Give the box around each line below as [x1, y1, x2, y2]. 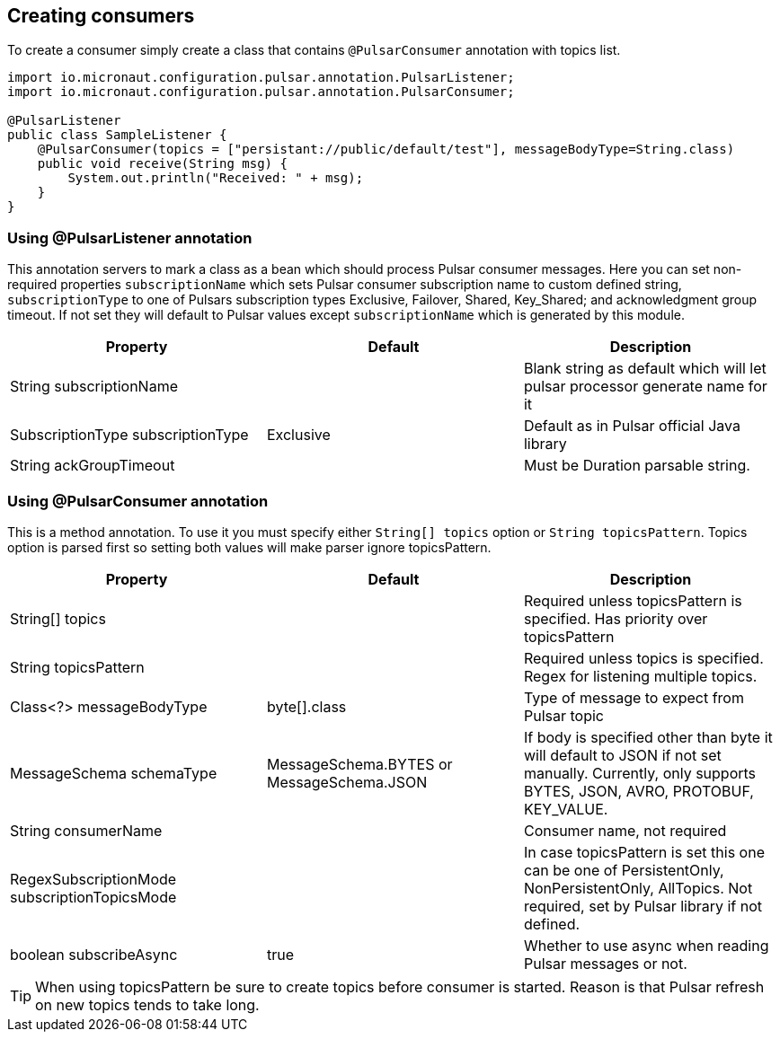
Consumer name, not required [523, 821, 727, 840]
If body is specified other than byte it [523, 727, 773, 746]
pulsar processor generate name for [523, 377, 767, 396]
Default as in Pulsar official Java [523, 417, 740, 436]
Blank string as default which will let [523, 359, 767, 378]
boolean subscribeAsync [10, 945, 178, 964]
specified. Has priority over [523, 609, 708, 628]
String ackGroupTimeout [10, 456, 175, 475]
